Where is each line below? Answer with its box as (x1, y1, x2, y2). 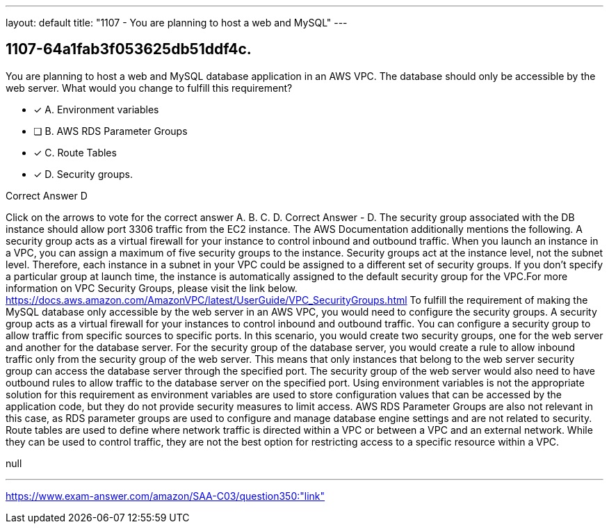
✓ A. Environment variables (33, 103, 159, 115)
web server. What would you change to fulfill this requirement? (6, 81, 293, 94)
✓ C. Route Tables (33, 146, 117, 158)
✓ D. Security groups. (33, 168, 133, 180)
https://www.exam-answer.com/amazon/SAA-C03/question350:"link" (6, 489, 325, 502)
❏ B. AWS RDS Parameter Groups (33, 124, 188, 137)
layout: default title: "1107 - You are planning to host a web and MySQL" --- (6, 17, 348, 29)
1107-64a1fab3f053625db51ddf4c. (6, 40, 252, 58)
